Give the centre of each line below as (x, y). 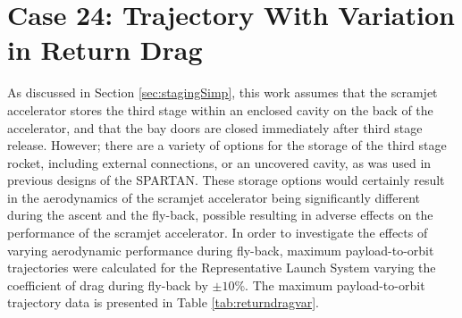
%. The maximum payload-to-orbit (330, 285)
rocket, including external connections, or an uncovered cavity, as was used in (219, 162)
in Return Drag (105, 50)
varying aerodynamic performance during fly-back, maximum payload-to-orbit (221, 250)
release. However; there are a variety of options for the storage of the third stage (227, 145)
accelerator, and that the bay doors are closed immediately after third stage (215, 127)
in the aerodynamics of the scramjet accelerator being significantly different (214, 197)
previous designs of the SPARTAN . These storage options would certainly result (226, 180)
